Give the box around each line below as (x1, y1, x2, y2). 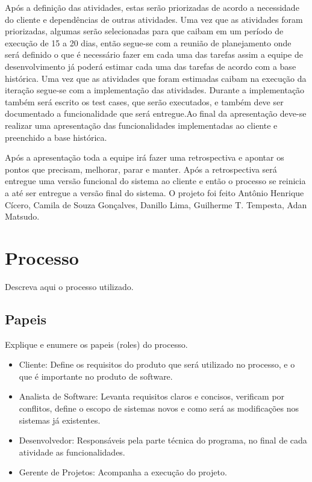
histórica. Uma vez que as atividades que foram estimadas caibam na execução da (5, 72, 307, 84)
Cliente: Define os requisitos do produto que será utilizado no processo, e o (19, 358, 295, 371)
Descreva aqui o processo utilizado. (5, 280, 134, 292)
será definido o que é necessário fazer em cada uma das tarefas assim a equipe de (5, 48, 303, 61)
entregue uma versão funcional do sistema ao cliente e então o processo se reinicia (5, 175, 306, 187)
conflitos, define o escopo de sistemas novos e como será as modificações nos (19, 401, 299, 414)
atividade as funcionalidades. (19, 445, 125, 458)
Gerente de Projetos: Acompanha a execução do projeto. (19, 466, 227, 478)
